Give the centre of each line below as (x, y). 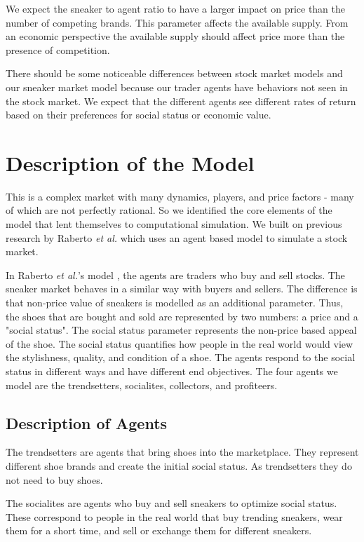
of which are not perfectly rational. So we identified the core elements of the (169, 210)
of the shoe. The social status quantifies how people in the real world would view (180, 343)
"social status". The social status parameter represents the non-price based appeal (181, 330)
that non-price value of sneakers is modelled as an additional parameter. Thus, (175, 303)
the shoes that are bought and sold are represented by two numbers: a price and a (182, 316)
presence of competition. (58, 49)
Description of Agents (87, 422)
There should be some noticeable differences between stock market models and (174, 73)
